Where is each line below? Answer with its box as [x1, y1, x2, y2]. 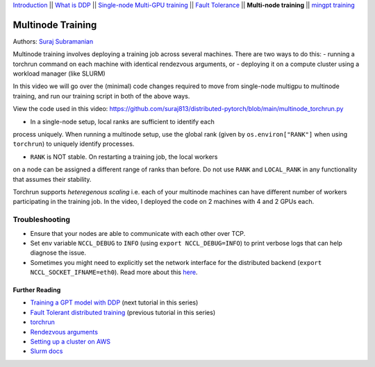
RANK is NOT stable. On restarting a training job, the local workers [30, 153, 218, 161]
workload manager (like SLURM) [12, 69, 106, 78]
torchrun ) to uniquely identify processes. [12, 139, 135, 148]
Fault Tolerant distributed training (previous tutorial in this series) [30, 308, 215, 316]
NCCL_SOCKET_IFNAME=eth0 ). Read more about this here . [30, 268, 198, 277]
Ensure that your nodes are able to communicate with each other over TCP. [30, 229, 246, 237]
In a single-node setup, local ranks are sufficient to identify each [30, 117, 215, 126]
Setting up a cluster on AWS [30, 337, 111, 346]
